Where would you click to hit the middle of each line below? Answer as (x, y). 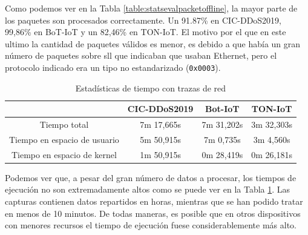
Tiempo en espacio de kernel (64, 154)
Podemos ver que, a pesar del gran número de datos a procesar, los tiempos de (151, 177)
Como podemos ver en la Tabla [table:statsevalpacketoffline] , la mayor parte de (151, 8)
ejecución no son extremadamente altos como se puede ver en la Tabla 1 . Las (148, 189)
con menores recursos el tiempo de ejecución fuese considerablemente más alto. (151, 225)
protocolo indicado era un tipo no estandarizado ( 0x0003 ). (113, 67)
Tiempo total (64, 124)
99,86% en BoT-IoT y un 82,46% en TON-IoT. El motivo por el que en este (146, 32)
